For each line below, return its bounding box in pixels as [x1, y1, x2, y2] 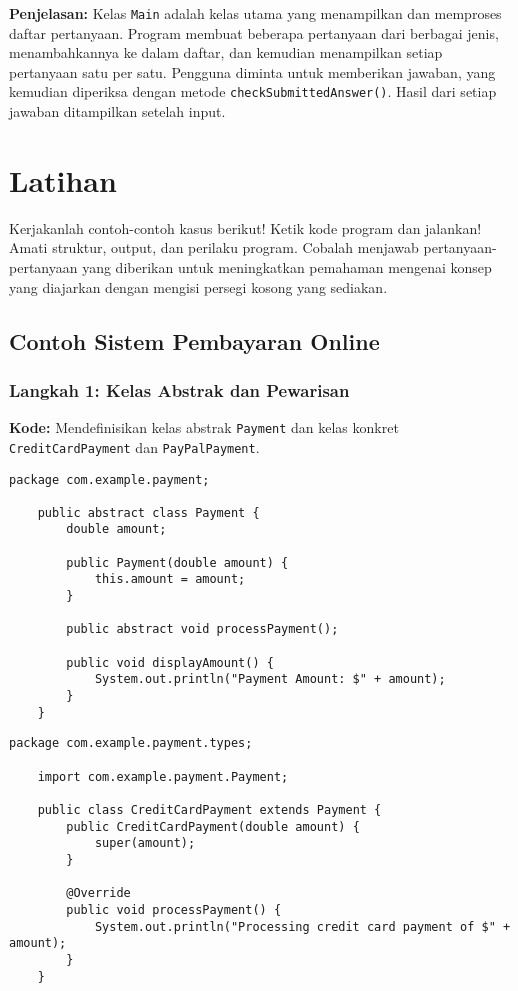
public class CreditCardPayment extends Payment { [37, 802, 382, 817]
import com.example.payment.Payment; [37, 769, 289, 784]
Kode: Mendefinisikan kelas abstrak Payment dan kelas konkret [9, 417, 399, 438]
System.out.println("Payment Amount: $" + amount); [94, 672, 446, 687]
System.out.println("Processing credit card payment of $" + [94, 919, 511, 934]
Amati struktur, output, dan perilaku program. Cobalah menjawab [9, 237, 419, 258]
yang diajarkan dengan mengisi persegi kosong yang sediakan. [9, 276, 388, 297]
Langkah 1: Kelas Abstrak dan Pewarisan [9, 377, 350, 402]
